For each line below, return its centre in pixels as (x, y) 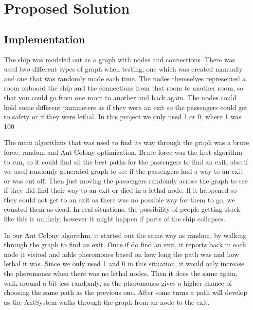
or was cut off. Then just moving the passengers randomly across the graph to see (126, 180)
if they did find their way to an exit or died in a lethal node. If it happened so (120, 190)
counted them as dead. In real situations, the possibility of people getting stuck (122, 209)
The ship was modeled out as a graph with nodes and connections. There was (119, 59)
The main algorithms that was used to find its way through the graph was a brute (126, 142)
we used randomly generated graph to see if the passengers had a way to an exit (123, 171)
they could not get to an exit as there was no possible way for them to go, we (119, 199)
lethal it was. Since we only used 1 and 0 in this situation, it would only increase (124, 264)
